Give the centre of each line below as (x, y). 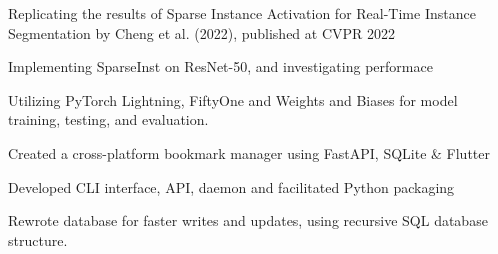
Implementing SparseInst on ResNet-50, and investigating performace (220, 66)
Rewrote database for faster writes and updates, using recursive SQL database (248, 220)
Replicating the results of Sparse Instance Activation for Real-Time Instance (242, 13)
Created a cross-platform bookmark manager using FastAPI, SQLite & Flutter (249, 152)
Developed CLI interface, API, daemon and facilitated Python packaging (231, 186)
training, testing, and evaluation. (108, 119)
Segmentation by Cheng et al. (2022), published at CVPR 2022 (202, 32)
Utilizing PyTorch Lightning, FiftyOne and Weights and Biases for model (233, 99)
